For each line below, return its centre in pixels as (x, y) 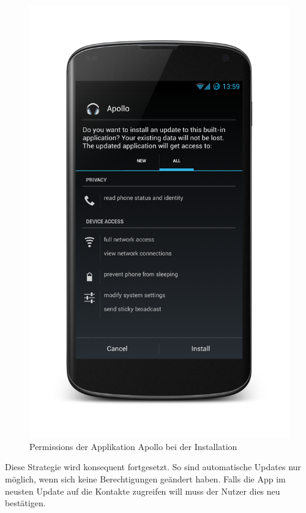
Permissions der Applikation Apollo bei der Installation (133, 446)
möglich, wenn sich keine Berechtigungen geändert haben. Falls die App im (145, 479)
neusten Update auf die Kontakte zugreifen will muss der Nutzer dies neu (143, 491)
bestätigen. (25, 503)
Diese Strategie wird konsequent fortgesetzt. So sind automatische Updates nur (153, 467)
